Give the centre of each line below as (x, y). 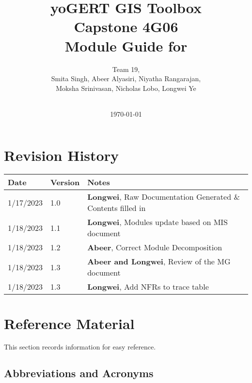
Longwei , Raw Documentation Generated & (164, 197)
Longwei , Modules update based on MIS (157, 222)
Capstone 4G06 (126, 26)
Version (65, 182)
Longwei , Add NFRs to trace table (148, 287)
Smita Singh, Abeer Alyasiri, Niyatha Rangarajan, (126, 78)
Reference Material (69, 323)
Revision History (61, 155)
